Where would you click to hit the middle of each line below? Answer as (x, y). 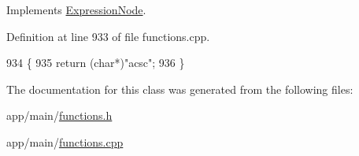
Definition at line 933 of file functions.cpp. (108, 36)
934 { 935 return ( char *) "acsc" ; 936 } (96, 63)
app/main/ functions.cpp (65, 141)
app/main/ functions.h (59, 115)
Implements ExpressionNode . (76, 9)
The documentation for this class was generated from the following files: (180, 89)
